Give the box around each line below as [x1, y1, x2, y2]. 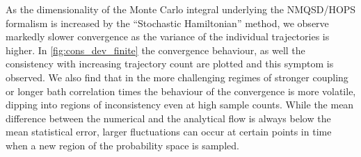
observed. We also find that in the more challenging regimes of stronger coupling [6, 69, 348, 84]
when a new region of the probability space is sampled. [6, 138, 239, 152]
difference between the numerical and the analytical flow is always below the [6, 110, 331, 125]
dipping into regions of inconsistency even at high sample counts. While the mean [6, 97, 354, 112]
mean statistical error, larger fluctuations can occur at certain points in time [6, 124, 332, 139]
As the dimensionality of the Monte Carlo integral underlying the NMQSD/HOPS [6, 2, 356, 16]
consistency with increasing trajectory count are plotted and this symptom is [6, 56, 334, 71]
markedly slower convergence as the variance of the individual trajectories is [6, 29, 330, 44]
